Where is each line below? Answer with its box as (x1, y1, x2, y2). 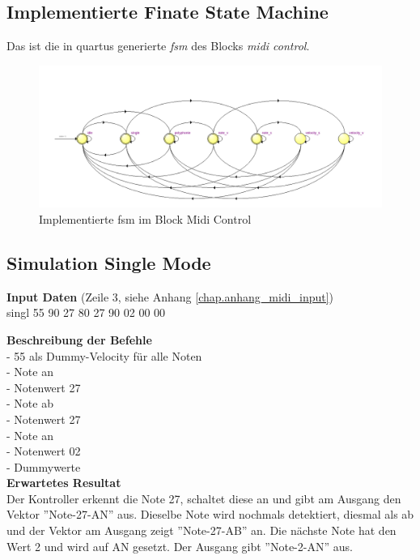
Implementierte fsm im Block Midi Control (39, 210, 252, 227)
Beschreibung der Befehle (6, 331, 152, 348)
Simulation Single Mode (6, 250, 211, 275)
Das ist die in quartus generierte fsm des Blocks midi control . (6, 37, 310, 54)
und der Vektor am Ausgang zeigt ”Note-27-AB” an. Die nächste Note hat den (6, 522, 397, 539)
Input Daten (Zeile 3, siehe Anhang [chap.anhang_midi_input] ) (6, 288, 334, 305)
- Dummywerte (6, 458, 81, 475)
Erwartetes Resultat (6, 474, 121, 491)
